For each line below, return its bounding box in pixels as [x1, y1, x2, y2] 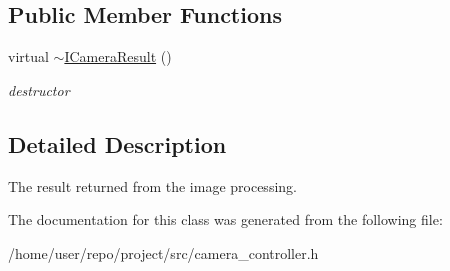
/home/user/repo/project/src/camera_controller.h [8, 242, 319, 263]
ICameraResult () [64, 46, 172, 67]
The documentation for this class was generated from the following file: [8, 209, 443, 230]
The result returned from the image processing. [8, 175, 297, 196]
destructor [8, 79, 70, 100]
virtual [8, 46, 49, 67]
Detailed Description [8, 128, 227, 159]
